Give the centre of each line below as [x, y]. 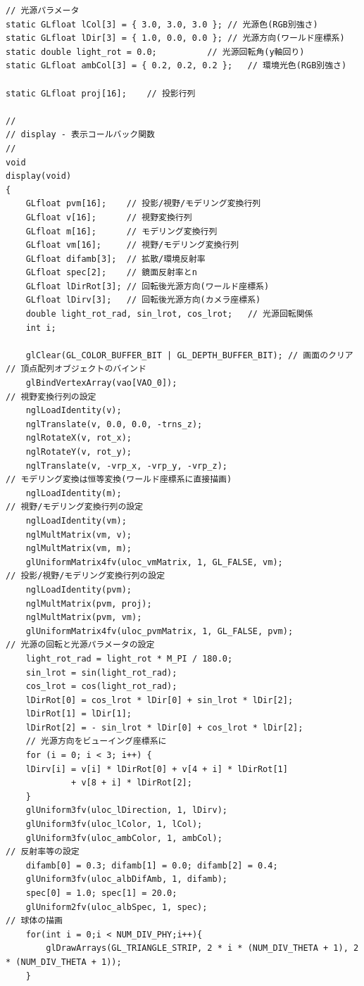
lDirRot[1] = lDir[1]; [79, 714]
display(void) [39, 176]
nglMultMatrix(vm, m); [79, 549]
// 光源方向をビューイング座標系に [96, 741]
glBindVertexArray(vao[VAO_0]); [101, 383]
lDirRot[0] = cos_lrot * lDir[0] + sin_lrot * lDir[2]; [159, 700]
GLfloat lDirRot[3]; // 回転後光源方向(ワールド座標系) [148, 286]
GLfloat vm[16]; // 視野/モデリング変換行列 [132, 245]
